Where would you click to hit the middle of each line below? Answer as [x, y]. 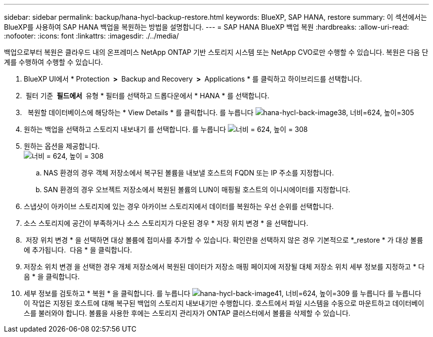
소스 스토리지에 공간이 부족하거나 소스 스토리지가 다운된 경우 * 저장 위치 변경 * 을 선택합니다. [166, 223]
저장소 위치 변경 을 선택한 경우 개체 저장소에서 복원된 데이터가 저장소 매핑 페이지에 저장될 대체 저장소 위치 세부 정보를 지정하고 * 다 [224, 267]
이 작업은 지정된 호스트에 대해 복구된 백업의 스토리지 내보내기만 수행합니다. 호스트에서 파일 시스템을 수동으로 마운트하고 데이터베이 [224, 303]
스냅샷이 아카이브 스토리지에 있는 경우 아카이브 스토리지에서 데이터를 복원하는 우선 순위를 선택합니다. [179, 206]
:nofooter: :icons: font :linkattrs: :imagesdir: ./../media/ [91, 36]
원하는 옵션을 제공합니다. [62, 146]
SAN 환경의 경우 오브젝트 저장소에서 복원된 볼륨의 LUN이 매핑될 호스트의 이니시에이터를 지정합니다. [197, 190]
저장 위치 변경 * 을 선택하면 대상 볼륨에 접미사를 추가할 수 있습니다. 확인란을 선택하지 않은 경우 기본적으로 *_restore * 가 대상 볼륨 [224, 240]
